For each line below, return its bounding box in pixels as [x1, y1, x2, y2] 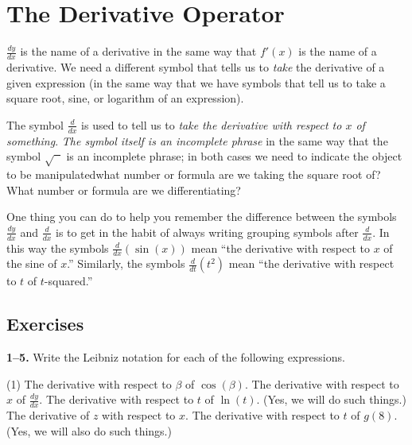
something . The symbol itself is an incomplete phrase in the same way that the [6, 132, 388, 149]
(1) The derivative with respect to [6, 375, 172, 392]
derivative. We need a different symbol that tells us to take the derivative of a [6, 58, 385, 75]
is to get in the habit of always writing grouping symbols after [56, 223, 359, 240]
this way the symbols [6, 239, 109, 256]
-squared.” [44, 273, 93, 289]
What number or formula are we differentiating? [6, 181, 241, 198]
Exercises [6, 311, 84, 336]
